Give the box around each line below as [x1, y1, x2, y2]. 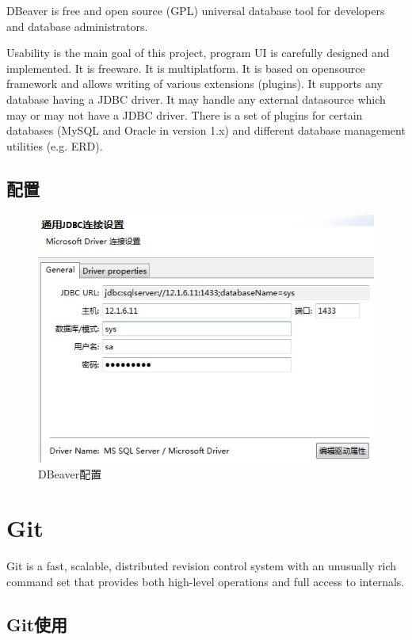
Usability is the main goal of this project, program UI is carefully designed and [6, 44, 390, 61]
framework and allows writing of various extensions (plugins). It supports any [6, 75, 383, 92]
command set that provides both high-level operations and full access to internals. [6, 573, 405, 589]
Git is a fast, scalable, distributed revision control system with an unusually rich [6, 558, 397, 574]
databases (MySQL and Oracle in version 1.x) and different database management [6, 122, 406, 139]
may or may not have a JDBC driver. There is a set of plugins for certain [6, 106, 363, 123]
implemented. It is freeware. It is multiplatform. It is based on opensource [6, 59, 365, 76]
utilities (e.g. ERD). [6, 137, 103, 154]
